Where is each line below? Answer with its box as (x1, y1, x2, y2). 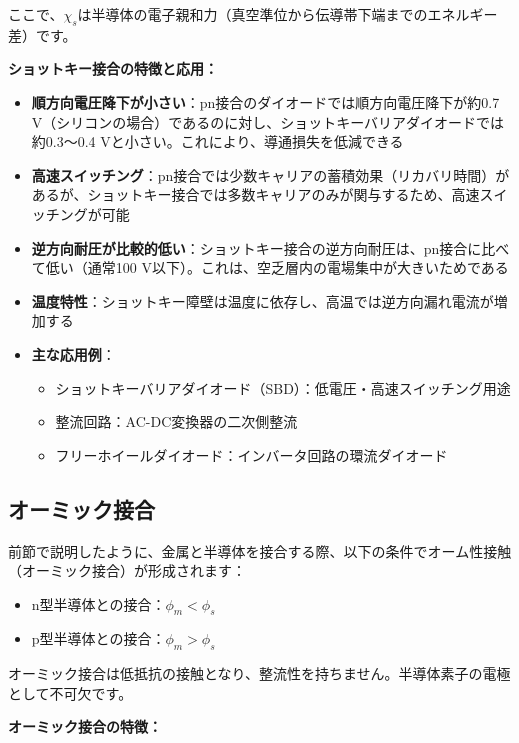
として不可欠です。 (8, 682, 133, 703)
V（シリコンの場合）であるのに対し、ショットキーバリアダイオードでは (31, 111, 505, 132)
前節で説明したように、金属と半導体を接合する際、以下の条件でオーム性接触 (8, 540, 512, 561)
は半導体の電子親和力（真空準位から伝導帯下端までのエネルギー (77, 4, 498, 24)
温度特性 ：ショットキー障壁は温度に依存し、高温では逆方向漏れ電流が (31, 290, 494, 311)
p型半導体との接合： (31, 628, 166, 649)
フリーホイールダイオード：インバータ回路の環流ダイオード (55, 444, 448, 465)
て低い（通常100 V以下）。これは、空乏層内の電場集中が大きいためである (31, 257, 509, 278)
